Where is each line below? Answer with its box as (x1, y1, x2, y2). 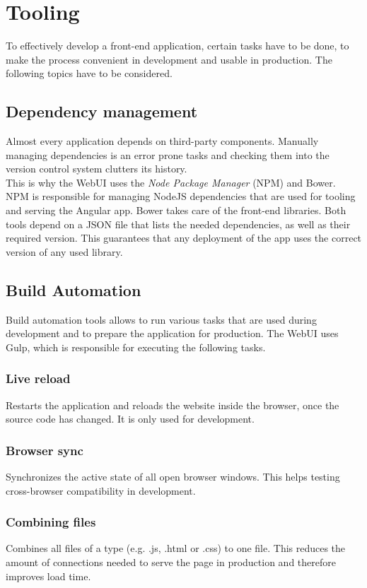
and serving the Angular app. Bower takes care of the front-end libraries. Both (6, 203, 346, 218)
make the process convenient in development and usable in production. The (6, 52, 332, 66)
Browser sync (6, 441, 83, 459)
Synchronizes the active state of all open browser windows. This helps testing (6, 469, 340, 484)
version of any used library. (6, 244, 123, 259)
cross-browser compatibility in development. (6, 483, 196, 498)
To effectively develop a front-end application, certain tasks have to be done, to (6, 38, 349, 53)
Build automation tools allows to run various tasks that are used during (6, 312, 317, 327)
